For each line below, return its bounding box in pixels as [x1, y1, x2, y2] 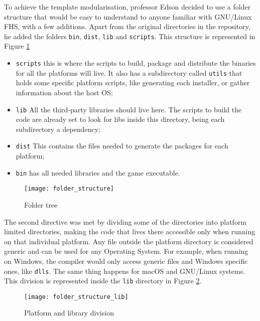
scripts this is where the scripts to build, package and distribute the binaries [16, 58, 256, 68]
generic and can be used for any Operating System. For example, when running [4, 246, 248, 256]
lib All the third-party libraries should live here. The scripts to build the [16, 104, 242, 114]
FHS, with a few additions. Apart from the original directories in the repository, [4, 21, 250, 32]
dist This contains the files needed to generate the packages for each [16, 140, 228, 151]
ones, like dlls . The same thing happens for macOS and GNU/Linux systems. [4, 265, 245, 276]
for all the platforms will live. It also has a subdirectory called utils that [16, 67, 242, 78]
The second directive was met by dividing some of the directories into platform [4, 216, 247, 227]
